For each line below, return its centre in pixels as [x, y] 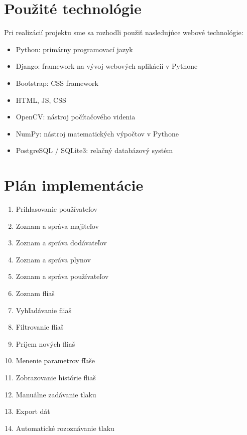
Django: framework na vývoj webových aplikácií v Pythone [107, 66]
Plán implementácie [74, 185]
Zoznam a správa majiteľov [57, 226]
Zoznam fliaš [35, 293]
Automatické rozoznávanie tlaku [65, 428]
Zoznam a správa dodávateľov [61, 243]
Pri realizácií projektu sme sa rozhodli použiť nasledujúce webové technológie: [124, 32]
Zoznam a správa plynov [53, 259]
